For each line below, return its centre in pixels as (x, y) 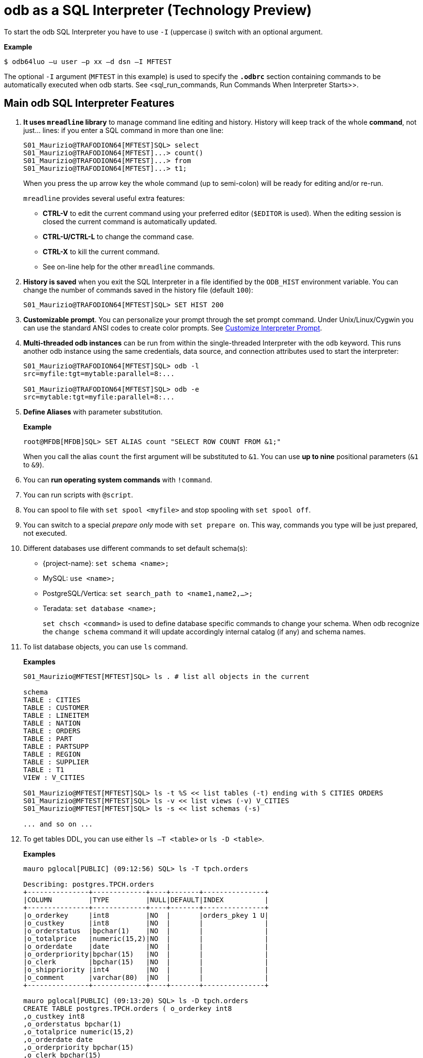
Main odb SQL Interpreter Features (89, 103)
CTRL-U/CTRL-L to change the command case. (118, 236)
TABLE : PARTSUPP (56, 746)
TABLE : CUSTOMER (56, 707)
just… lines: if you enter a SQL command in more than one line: (123, 130)
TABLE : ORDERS (52, 731)
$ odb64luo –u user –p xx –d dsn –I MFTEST (88, 61)
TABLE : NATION (52, 723)
